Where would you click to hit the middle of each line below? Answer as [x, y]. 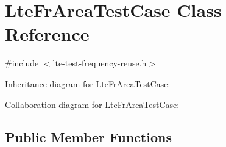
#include [22, 63]
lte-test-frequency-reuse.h [100, 63]
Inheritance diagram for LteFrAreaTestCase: [88, 83]
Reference [47, 34]
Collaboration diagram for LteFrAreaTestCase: [92, 104]
